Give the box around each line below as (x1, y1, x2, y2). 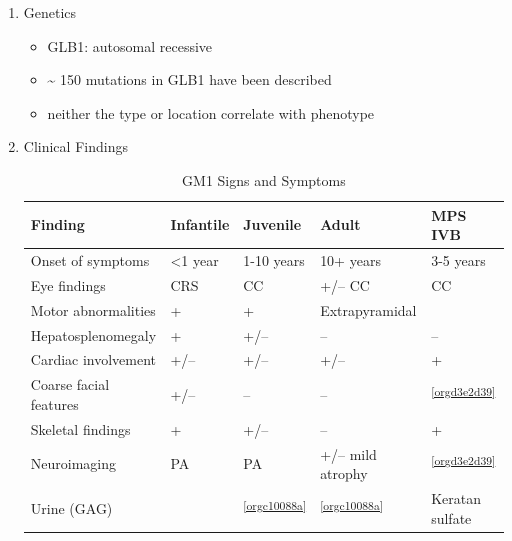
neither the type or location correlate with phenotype (47, 102, 375, 123)
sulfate (431, 507, 472, 528)
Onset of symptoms (30, 250, 150, 270)
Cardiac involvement (30, 349, 157, 370)
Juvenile (243, 214, 302, 235)
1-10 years (243, 250, 305, 270)
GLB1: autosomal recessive (47, 35, 213, 56)
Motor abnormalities (30, 299, 156, 320)
